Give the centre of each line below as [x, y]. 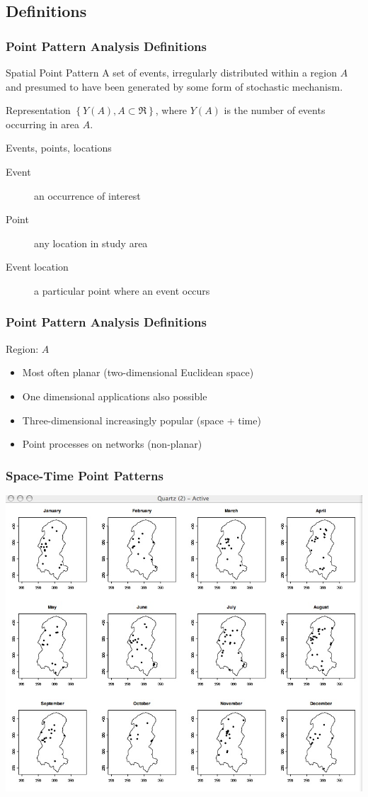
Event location [37, 267]
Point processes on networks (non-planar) [112, 444]
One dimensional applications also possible [115, 396]
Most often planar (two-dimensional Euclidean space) [138, 372]
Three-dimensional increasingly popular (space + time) [142, 420]
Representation [38, 110]
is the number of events [275, 110]
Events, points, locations [59, 148]
